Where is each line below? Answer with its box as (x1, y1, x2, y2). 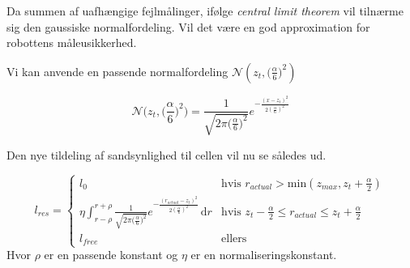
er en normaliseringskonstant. (190, 246, 337, 263)
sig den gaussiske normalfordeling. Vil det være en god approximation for (6, 18, 370, 35)
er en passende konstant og (44, 246, 178, 263)
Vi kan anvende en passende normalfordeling (6, 62, 228, 79)
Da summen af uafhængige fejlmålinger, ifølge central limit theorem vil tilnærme (6, 2, 404, 19)
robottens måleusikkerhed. (6, 34, 137, 51)
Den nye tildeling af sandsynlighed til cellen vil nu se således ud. (6, 146, 327, 163)
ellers (221, 232, 247, 245)
